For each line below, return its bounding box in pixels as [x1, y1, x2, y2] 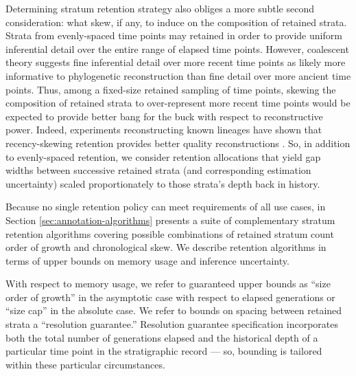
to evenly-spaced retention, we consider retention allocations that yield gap [5, 149, 321, 164]
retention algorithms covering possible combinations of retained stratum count [5, 226, 334, 241]
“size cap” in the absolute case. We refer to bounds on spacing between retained [5, 303, 342, 318]
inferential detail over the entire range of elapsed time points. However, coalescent [5, 41, 349, 56]
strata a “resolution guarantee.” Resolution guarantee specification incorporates [5, 317, 338, 331]
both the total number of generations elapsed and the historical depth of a [5, 330, 318, 344]
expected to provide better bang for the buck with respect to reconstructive [5, 109, 323, 123]
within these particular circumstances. [5, 357, 165, 371]
